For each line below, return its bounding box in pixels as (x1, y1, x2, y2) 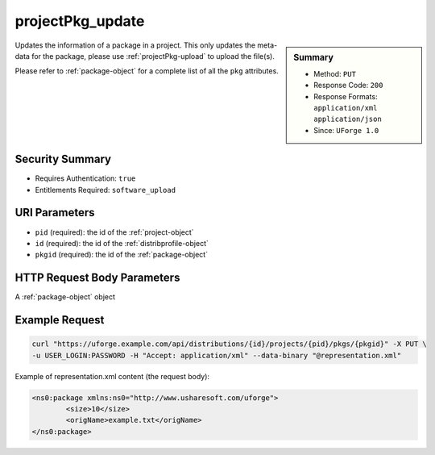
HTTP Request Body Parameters (14, 271, 180, 285)
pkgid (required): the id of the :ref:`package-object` (35, 250, 209, 260)
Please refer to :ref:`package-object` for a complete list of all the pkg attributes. (14, 66, 280, 76)
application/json (313, 115, 382, 124)
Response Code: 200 (313, 81, 383, 90)
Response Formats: (313, 91, 378, 101)
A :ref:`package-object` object (14, 292, 116, 302)
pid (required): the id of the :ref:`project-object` (35, 227, 194, 237)
